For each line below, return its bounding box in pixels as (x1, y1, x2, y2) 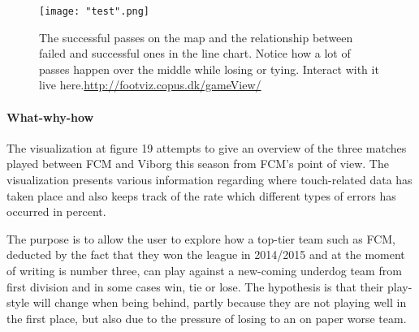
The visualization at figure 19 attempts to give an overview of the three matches (6, 139, 407, 156)
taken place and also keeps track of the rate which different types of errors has (6, 187, 396, 204)
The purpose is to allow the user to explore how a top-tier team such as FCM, (6, 230, 396, 247)
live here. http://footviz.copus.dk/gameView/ (39, 76, 261, 93)
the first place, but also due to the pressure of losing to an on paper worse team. (6, 309, 407, 326)
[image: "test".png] (39, 6, 150, 17)
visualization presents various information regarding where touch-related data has (6, 171, 413, 188)
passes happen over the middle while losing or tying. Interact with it (39, 60, 379, 77)
